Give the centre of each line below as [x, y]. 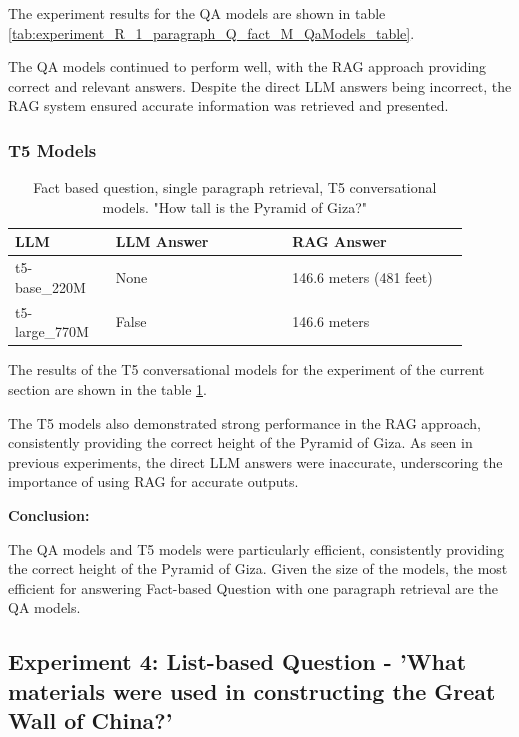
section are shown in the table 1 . [107, 388]
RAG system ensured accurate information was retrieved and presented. [228, 105]
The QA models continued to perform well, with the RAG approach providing [247, 66]
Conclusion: [49, 514]
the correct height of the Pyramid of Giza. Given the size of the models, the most [258, 568]
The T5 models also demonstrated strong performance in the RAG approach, [244, 422]
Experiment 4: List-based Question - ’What [237, 661]
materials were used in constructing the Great [252, 690]
